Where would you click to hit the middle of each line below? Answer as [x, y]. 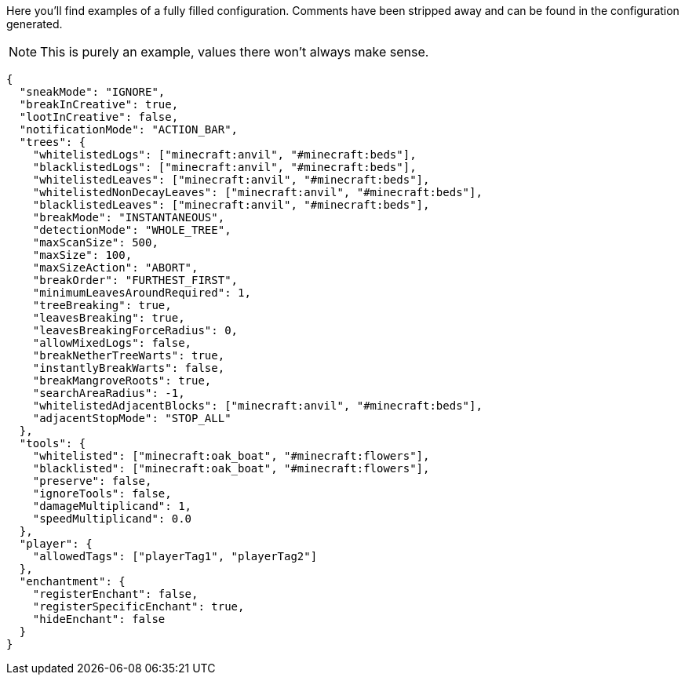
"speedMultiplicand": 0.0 [112, 519]
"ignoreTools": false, [102, 493]
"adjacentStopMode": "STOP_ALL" [132, 418]
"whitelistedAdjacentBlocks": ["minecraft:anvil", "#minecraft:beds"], [257, 406]
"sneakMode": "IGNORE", [92, 92]
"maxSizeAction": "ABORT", [115, 268]
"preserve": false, [92, 481]
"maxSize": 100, [82, 255]
